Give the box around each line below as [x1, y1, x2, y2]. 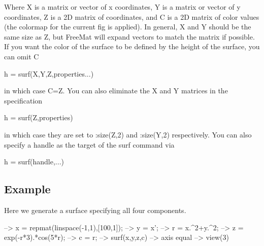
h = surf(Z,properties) [4, 112, 73, 123]
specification [4, 95, 43, 106]
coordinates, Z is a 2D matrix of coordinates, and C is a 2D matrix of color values [4, 11, 259, 22]
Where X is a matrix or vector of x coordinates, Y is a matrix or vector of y [4, 2, 241, 12]
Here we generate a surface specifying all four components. [4, 204, 186, 215]
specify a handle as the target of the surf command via [4, 139, 175, 150]
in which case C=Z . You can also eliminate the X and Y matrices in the [4, 85, 228, 96]
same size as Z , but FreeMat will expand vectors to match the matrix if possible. [4, 31, 255, 42]
